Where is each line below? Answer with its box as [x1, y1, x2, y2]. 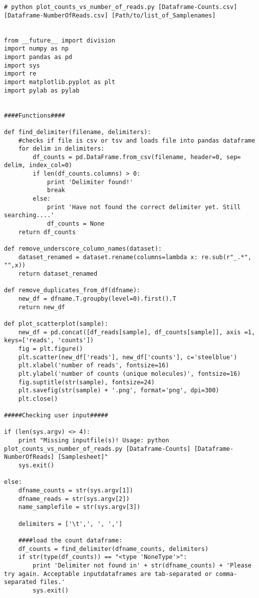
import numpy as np [4, 45, 69, 53]
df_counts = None [47, 220, 105, 228]
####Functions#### [4, 112, 65, 119]
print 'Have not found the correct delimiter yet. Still [47, 203, 241, 211]
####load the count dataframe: [18, 537, 123, 544]
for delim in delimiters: [18, 145, 105, 153]
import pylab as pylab [4, 87, 80, 94]
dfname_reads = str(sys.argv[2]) [18, 495, 130, 502]
